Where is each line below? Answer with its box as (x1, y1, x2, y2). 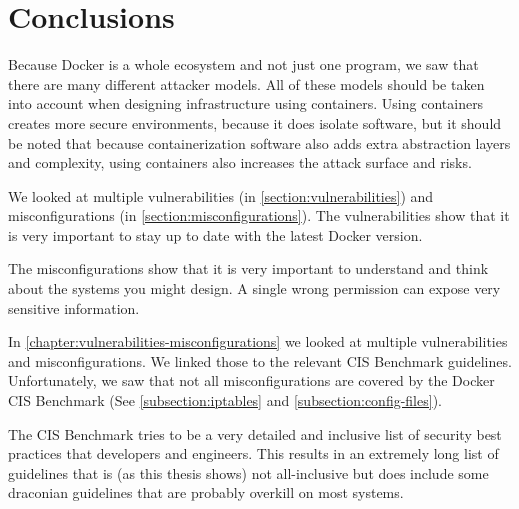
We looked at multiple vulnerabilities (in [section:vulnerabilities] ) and (8, 185, 434, 206)
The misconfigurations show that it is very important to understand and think (8, 258, 489, 279)
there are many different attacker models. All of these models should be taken (8, 73, 485, 94)
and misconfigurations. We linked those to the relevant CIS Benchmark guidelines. (8, 350, 512, 371)
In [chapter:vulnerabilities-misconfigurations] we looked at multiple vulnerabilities (8, 331, 508, 352)
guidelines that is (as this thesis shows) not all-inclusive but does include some (8, 462, 489, 483)
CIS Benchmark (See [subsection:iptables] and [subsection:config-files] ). (8, 390, 442, 411)
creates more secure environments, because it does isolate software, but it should (8, 112, 502, 133)
